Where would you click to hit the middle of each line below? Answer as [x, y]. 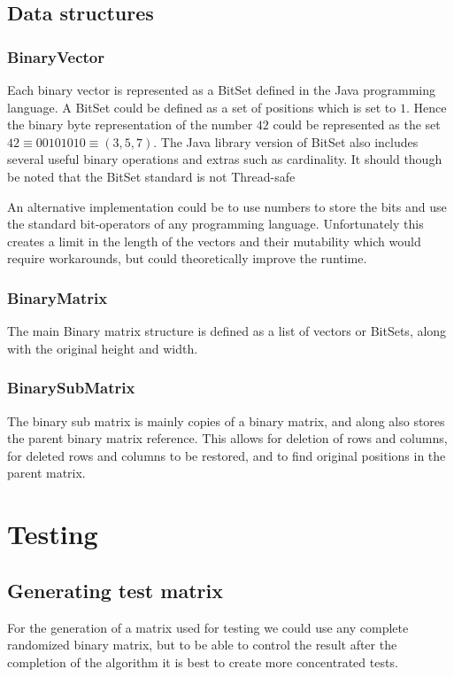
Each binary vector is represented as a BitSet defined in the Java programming [222, 89]
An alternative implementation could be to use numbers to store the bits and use [227, 206]
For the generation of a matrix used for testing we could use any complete [208, 627]
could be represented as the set [357, 125]
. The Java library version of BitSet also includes [286, 141]
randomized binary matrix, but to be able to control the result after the [202, 645]
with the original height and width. [103, 348]
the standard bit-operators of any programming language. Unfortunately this [215, 224]
